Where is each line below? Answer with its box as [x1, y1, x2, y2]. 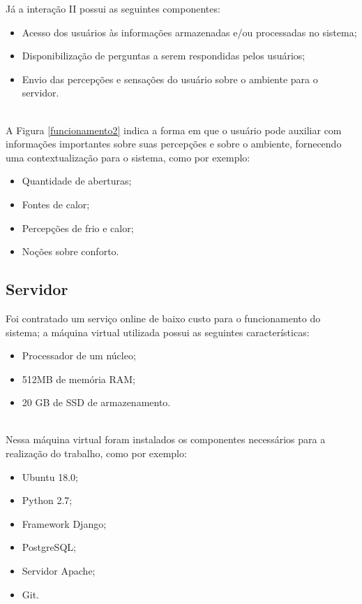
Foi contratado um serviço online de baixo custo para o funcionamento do [6, 310, 321, 325]
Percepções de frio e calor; [22, 220, 134, 235]
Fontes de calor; [22, 196, 90, 211]
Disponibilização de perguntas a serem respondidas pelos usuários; [22, 48, 306, 63]
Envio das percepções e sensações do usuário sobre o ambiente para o [22, 71, 318, 86]
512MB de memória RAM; [22, 371, 135, 386]
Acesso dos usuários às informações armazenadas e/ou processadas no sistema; [22, 24, 357, 39]
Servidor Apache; [22, 563, 96, 578]
